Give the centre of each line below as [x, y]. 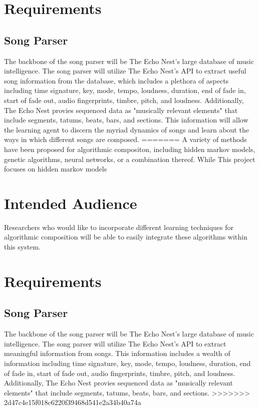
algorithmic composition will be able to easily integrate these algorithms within [126, 237]
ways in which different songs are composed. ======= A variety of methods [125, 139]
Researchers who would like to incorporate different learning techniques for [119, 227]
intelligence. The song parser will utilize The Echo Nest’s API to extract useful [125, 71]
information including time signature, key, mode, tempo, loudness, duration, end [127, 363]
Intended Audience [71, 203]
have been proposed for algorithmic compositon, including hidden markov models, [130, 149]
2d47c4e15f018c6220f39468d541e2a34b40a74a [73, 402]
